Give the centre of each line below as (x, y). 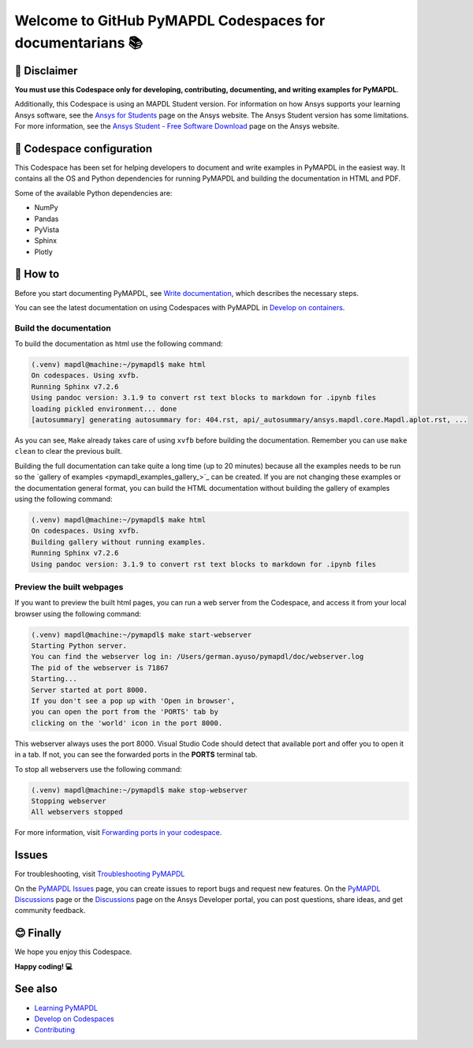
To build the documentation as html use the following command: (119, 344)
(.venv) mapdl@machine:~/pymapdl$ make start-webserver (142, 634)
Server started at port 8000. (89, 690)
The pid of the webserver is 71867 (100, 668)
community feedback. (50, 911)
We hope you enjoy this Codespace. (73, 952)
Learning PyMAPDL (66, 1008)
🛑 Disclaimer (46, 71)
